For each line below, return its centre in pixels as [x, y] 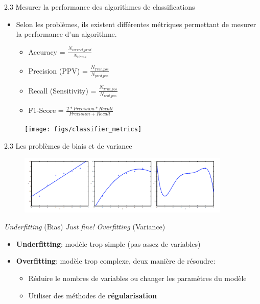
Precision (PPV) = [58, 70]
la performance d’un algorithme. [66, 34]
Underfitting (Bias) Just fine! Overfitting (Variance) [85, 227]
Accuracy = [47, 51]
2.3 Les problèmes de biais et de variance [68, 146]
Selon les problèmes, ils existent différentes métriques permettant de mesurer [136, 24]
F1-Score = [46, 110]
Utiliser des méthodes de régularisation [92, 295]
